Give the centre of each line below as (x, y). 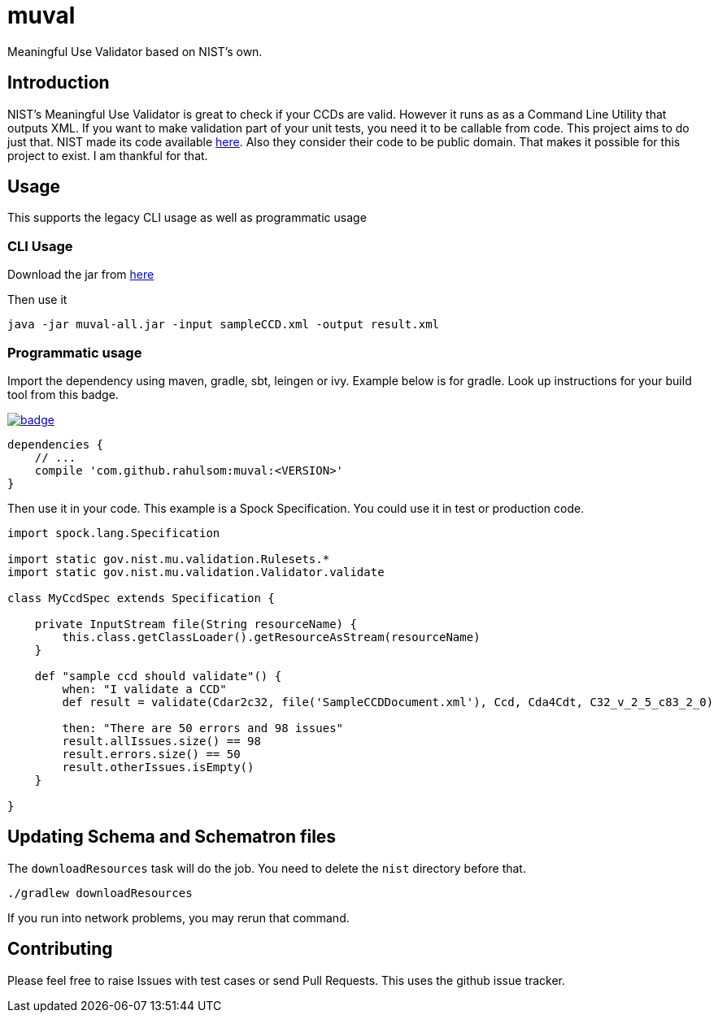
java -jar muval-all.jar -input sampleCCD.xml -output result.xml (224, 325)
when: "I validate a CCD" (144, 689)
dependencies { (56, 444)
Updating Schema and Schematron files (172, 837)
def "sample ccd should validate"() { (158, 676)
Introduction (59, 83)
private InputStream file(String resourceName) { (196, 624)
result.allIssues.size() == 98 (161, 741)
